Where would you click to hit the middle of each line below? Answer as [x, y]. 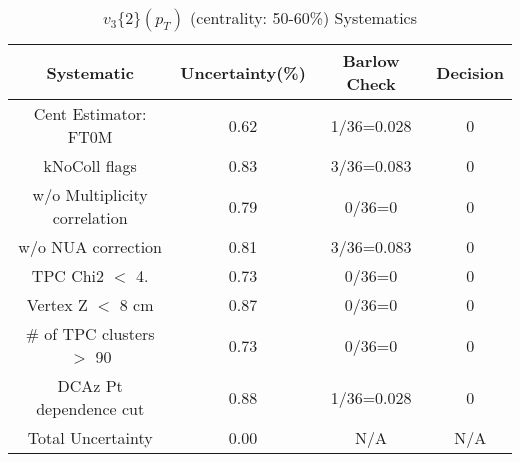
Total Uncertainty [90, 437]
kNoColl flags [90, 165]
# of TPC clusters [90, 333]
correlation [90, 217]
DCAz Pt [90, 385]
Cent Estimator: [90, 113]
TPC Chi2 [68, 275]
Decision [470, 72]
